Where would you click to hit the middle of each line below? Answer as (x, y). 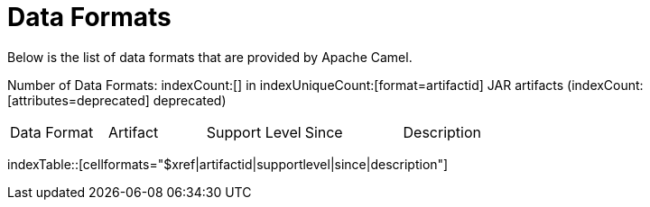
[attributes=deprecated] (79, 100)
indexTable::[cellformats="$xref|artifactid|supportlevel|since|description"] (228, 164)
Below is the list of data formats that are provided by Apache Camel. (210, 57)
